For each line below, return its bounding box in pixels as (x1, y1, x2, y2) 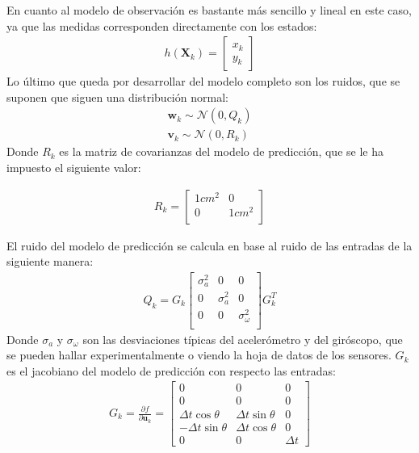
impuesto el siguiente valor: (6, 159, 141, 176)
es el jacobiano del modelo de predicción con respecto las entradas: (6, 362, 336, 379)
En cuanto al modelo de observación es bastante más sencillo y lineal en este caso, (6, 2, 412, 18)
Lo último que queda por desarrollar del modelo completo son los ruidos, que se (6, 73, 400, 90)
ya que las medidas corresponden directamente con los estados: (6, 17, 317, 34)
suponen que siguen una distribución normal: (6, 88, 228, 105)
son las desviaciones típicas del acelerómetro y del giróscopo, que (82, 330, 403, 347)
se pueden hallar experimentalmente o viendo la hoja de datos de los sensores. (6, 346, 392, 363)
